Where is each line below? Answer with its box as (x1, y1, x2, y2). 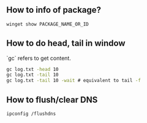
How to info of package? (6, 5, 102, 15)
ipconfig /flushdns (6, 110, 56, 117)
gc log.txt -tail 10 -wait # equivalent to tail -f (6, 78, 141, 84)
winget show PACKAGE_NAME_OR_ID (6, 21, 89, 27)
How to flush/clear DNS (6, 94, 98, 105)
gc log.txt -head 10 (6, 66, 59, 72)
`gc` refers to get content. (6, 54, 72, 62)
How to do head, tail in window (6, 38, 126, 48)
